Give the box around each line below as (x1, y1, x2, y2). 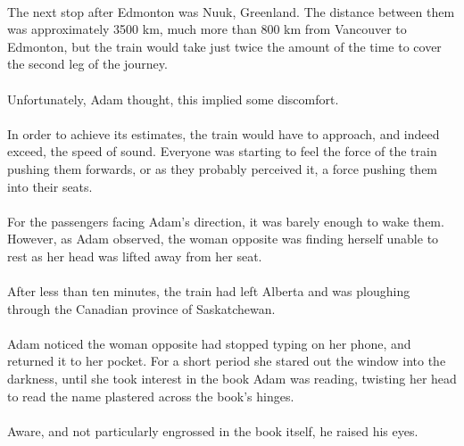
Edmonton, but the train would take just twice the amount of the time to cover (7, 37, 442, 55)
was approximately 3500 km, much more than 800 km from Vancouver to (7, 20, 407, 38)
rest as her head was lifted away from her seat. (7, 246, 262, 265)
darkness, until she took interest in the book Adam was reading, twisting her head (7, 369, 457, 388)
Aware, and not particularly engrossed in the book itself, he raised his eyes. (7, 421, 418, 440)
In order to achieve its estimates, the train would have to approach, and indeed (7, 124, 440, 143)
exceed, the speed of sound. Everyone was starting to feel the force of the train (7, 142, 437, 161)
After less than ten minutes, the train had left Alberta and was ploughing (7, 282, 410, 301)
